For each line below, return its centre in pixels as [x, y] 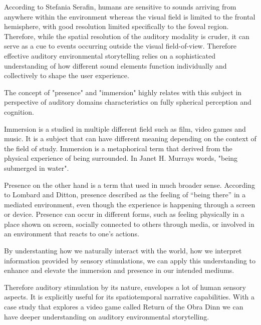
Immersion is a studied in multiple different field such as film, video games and [125, 128]
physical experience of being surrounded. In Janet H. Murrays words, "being [121, 158]
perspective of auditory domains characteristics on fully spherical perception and [128, 102]
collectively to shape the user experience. [67, 75]
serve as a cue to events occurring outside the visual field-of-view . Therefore [120, 46]
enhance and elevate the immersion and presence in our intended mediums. [119, 270]
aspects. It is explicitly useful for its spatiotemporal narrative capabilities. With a [129, 297]
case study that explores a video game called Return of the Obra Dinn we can [124, 307]
